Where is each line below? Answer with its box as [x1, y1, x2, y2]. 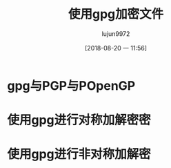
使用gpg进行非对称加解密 [7, 147, 152, 162]
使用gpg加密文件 [68, 6, 164, 22]
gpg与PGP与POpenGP [7, 77, 136, 93]
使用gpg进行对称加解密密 [7, 112, 152, 128]
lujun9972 [101, 29, 130, 38]
